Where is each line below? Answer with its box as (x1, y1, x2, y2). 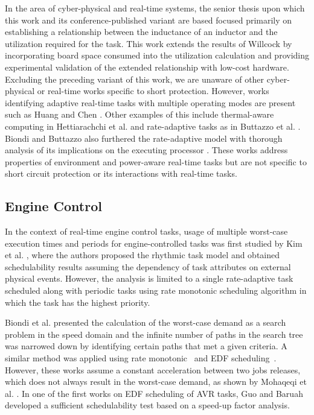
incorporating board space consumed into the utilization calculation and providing (5, 49, 309, 62)
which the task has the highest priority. (5, 296, 150, 308)
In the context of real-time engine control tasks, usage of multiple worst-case (5, 225, 288, 238)
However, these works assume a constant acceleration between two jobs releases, (5, 363, 301, 376)
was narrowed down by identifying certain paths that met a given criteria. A (5, 340, 287, 352)
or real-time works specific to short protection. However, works (37, 84, 269, 97)
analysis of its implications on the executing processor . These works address (5, 144, 288, 156)
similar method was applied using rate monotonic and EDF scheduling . (5, 352, 277, 364)
